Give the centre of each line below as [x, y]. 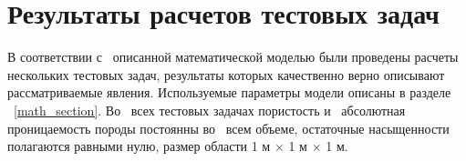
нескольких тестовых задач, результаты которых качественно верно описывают [226, 74]
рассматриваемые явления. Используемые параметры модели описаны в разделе [229, 92]
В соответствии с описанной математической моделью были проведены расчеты [233, 57]
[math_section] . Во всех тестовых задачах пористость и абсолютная [210, 110]
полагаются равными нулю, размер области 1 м [139, 146]
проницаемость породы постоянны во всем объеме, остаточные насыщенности [228, 128]
